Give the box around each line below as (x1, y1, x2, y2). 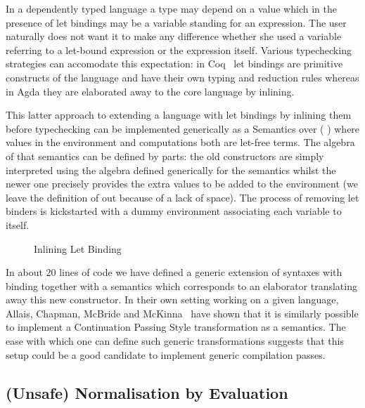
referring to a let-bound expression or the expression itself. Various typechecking (6, 42, 352, 57)
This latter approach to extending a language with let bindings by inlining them (6, 107, 352, 122)
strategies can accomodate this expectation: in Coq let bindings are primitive (6, 56, 343, 71)
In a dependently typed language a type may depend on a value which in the (6, 1, 337, 15)
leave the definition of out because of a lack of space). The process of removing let (6, 190, 359, 204)
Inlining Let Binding (34, 241, 122, 256)
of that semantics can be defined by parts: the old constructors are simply (6, 148, 324, 163)
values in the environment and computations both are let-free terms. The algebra (6, 135, 355, 150)
